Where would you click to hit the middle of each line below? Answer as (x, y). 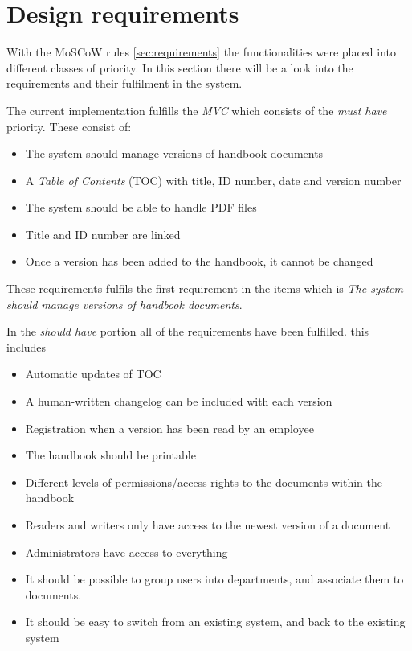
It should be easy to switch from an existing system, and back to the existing (215, 622)
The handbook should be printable (110, 455)
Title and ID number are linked (103, 234)
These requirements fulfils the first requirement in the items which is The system (205, 288)
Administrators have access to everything (126, 552)
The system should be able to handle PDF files (141, 207)
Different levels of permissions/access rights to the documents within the (204, 482)
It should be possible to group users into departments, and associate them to (214, 579)
